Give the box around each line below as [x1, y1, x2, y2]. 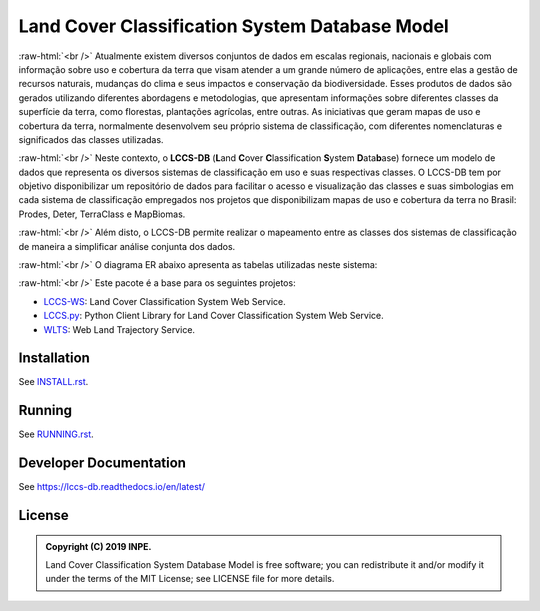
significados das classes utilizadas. [18, 133, 164, 145]
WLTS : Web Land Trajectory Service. [43, 323, 195, 335]
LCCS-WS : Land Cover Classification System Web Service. [43, 295, 286, 307]
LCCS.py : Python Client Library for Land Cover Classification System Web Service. [43, 310, 384, 322]
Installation [18, 350, 90, 367]
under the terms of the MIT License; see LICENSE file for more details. [45, 573, 335, 585]
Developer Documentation [18, 455, 187, 472]
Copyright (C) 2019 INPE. [45, 540, 152, 552]
